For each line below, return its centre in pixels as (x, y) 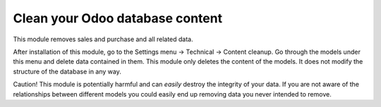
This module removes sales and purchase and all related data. (103, 39)
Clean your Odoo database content (117, 18)
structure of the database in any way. (67, 71)
